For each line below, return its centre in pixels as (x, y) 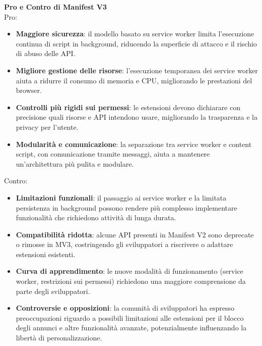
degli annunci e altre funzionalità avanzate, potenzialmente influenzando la (131, 328)
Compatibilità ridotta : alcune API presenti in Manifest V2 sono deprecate (135, 234)
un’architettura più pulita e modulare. (75, 163)
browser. (29, 90)
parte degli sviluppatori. (53, 291)
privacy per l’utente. (47, 127)
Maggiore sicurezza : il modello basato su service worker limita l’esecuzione (135, 34)
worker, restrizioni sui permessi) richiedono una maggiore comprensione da (131, 281)
